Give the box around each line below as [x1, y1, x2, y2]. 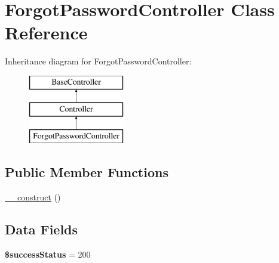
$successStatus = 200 [5, 247, 91, 260]
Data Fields [5, 220, 78, 239]
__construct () [5, 191, 61, 203]
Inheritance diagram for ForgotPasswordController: [5, 55, 192, 67]
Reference [5, 20, 88, 45]
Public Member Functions [5, 163, 168, 181]
